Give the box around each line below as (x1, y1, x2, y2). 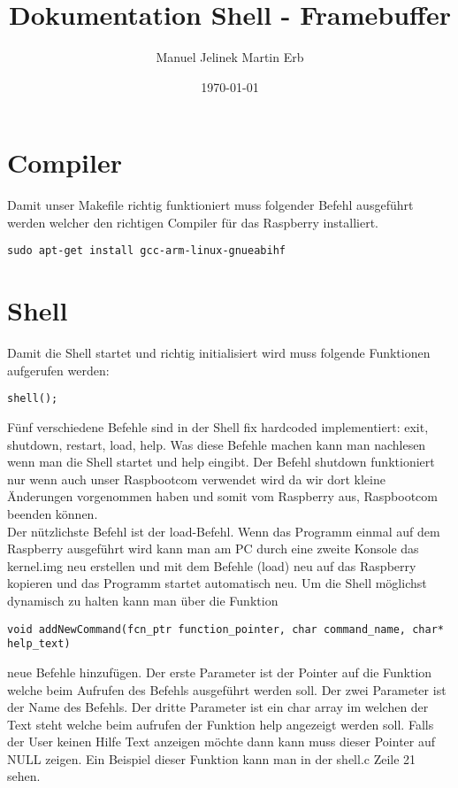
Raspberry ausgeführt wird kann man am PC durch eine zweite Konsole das (7, 539, 419, 558)
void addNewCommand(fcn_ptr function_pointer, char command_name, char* (7, 622, 444, 636)
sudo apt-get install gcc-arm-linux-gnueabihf (7, 244, 286, 258)
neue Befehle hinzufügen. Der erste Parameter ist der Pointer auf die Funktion (7, 662, 432, 681)
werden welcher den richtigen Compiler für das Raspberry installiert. (7, 212, 378, 231)
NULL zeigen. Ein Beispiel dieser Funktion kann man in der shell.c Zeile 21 (7, 749, 416, 768)
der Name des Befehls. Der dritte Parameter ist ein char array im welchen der (7, 698, 429, 716)
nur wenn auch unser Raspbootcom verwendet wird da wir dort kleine (7, 469, 385, 488)
